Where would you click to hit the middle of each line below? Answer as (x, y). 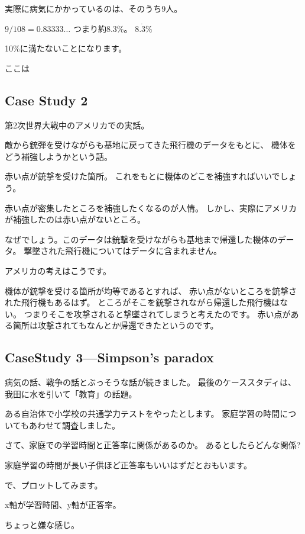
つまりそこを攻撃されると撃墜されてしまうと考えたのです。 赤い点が (157, 313)
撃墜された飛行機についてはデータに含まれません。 (123, 251)
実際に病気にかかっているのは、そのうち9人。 (94, 8)
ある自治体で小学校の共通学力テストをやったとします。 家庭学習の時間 (142, 414)
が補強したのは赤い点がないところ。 (75, 219)
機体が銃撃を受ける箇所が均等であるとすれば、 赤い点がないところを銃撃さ (151, 290)
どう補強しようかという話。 (59, 156)
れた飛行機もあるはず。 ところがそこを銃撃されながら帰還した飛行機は (142, 302)
